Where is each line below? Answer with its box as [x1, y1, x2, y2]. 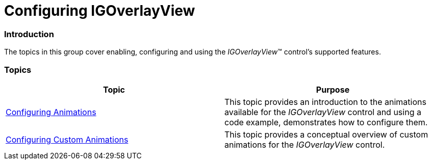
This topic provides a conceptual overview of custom [224, 129, 428, 140]
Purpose [316, 84, 350, 95]
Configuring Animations [6, 106, 96, 117]
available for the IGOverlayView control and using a [224, 106, 421, 117]
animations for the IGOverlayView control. [224, 139, 385, 150]
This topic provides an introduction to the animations [224, 96, 426, 107]
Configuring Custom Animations [6, 134, 129, 145]
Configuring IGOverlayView [4, 2, 195, 19]
